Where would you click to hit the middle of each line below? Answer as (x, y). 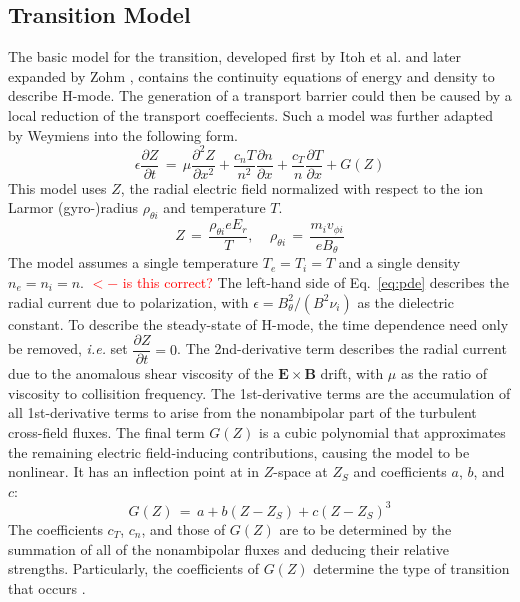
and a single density (399, 262)
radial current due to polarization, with (128, 301)
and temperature (214, 207)
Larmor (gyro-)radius (73, 207)
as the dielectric (405, 301)
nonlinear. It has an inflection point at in (133, 471)
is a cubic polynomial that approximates (382, 432)
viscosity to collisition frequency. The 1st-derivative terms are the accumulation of (259, 392)
